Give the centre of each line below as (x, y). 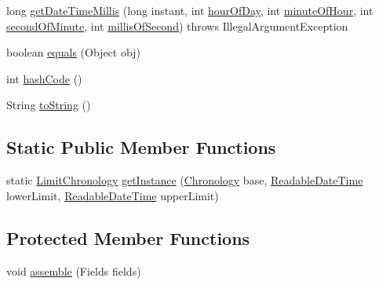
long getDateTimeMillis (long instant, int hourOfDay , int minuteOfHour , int (190, 10)
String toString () (49, 105)
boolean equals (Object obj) (73, 52)
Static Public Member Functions (141, 147)
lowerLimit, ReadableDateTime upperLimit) (113, 195)
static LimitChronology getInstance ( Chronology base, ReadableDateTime (185, 180)
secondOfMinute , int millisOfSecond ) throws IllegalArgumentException (177, 26)
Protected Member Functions (128, 238)
